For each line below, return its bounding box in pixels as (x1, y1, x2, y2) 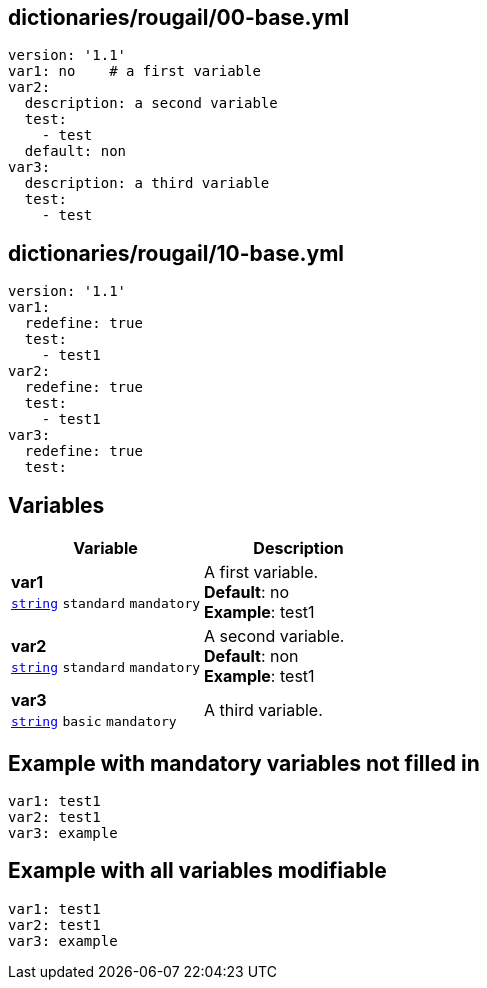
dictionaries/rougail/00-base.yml (8, 5, 350, 30)
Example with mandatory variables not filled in (8, 750, 480, 776)
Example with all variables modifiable (8, 858, 387, 884)
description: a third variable (24, 175, 270, 192)
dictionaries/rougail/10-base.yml (8, 240, 345, 266)
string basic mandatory (11, 714, 177, 730)
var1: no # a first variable (8, 63, 261, 80)
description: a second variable (24, 95, 278, 112)
